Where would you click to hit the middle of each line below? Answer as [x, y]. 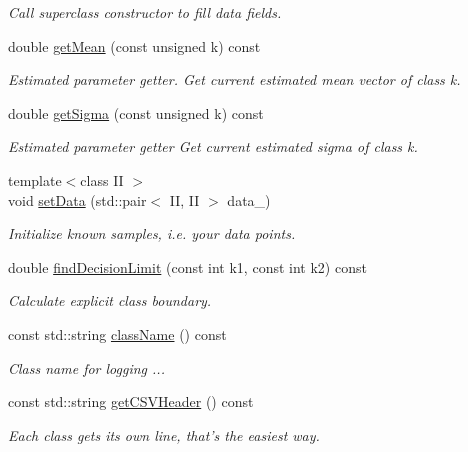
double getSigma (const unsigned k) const [136, 112]
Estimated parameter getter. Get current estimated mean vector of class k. [234, 79]
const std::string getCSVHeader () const [131, 401]
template [35, 179]
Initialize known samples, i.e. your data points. [152, 233]
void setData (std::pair [77, 199]
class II [102, 179]
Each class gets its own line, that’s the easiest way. [164, 434]
